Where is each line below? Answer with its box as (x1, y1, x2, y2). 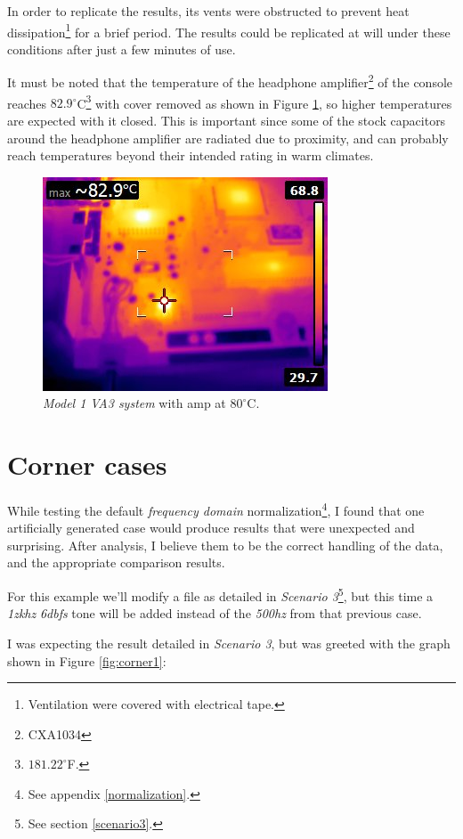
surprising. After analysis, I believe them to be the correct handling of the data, (7, 535, 443, 554)
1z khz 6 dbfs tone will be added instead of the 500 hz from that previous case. (7, 604, 422, 623)
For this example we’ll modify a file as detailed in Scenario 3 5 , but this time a (7, 584, 434, 605)
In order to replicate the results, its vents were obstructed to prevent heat (7, 2, 410, 20)
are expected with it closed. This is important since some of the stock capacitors (7, 110, 446, 129)
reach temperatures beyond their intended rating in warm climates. (7, 146, 374, 165)
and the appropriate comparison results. (7, 553, 225, 572)
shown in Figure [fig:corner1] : (7, 651, 167, 670)
